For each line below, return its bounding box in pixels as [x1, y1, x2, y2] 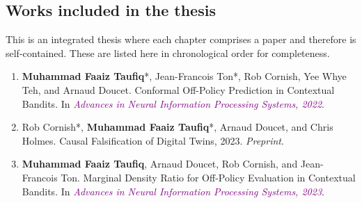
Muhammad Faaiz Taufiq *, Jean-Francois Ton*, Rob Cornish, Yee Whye [22, 69, 347, 83]
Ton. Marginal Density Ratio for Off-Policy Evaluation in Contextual [61, 170, 356, 184]
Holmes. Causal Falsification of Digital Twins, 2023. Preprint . [22, 133, 284, 147]
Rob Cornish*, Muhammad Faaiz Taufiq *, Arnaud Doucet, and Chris [22, 120, 333, 134]
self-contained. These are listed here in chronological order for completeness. [6, 45, 330, 60]
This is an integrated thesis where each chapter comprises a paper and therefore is [6, 32, 356, 47]
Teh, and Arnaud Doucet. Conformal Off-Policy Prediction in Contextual [22, 82, 335, 97]
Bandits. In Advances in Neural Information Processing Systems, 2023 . [22, 184, 324, 198]
